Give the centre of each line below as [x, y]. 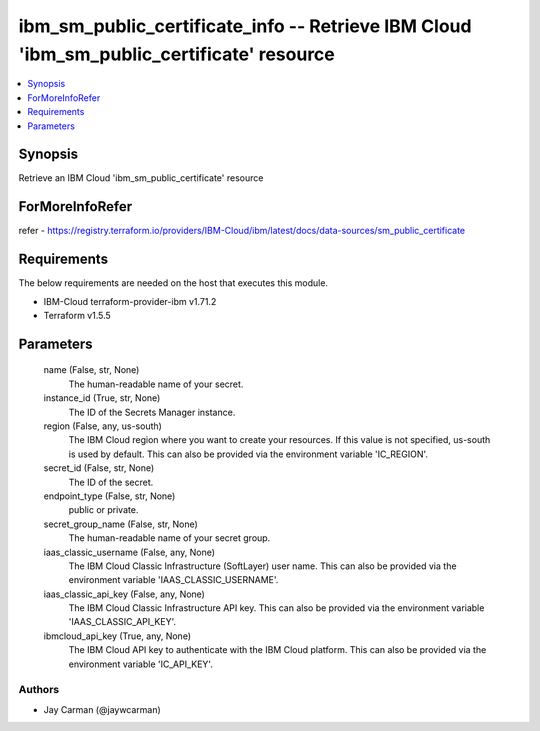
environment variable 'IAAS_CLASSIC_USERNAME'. [173, 580]
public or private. [103, 510]
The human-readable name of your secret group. [169, 538]
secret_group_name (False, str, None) [121, 524]
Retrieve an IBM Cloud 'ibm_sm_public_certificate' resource [141, 178]
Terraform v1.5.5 [77, 316]
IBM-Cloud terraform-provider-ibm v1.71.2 [130, 301]
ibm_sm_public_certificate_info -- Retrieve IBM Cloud [245, 26]
